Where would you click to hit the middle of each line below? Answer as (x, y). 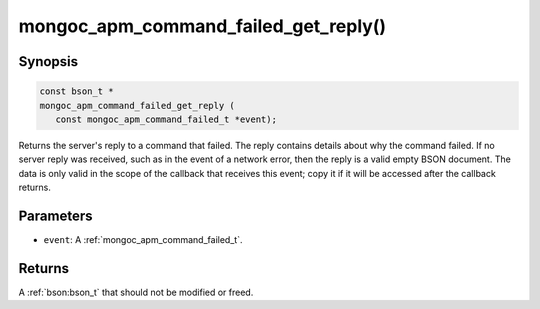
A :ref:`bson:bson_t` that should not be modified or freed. (136, 292)
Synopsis (48, 61)
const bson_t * (76, 91)
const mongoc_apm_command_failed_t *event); (166, 119)
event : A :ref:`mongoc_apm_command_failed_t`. (143, 239)
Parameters (55, 215)
